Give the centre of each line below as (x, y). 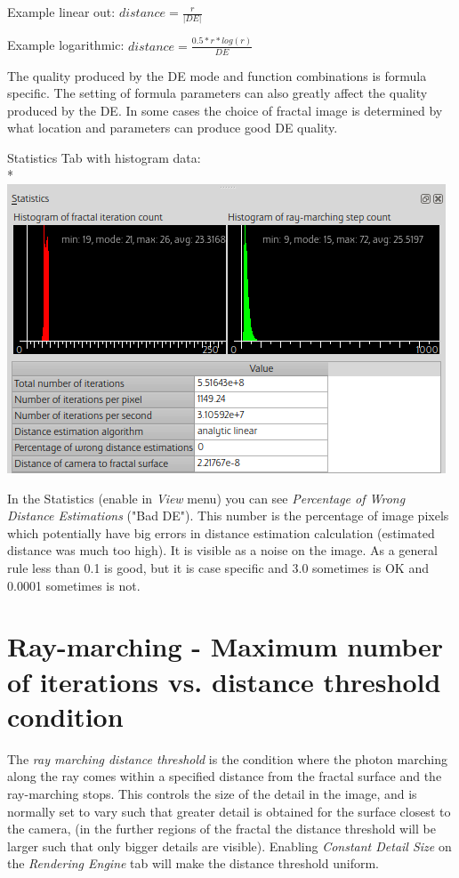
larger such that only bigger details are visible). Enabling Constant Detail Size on (229, 846)
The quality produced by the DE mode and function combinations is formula (217, 75)
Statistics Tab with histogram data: (104, 157)
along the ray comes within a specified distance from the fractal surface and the (225, 776)
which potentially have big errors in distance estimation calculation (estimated (221, 532)
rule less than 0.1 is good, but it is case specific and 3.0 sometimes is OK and (218, 568)
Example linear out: (61, 12)
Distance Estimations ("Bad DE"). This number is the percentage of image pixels (228, 516)
